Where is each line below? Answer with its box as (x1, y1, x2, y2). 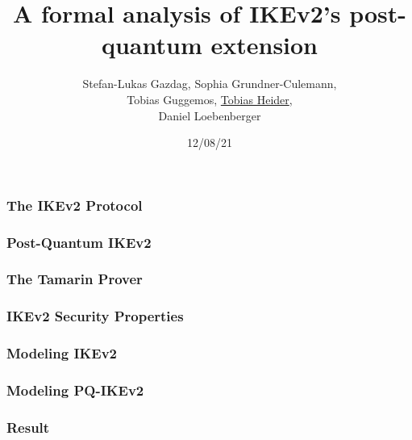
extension (210, 28, 318, 61)
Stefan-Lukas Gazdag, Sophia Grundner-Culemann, (82, 75, 337, 92)
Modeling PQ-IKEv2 (6, 379, 144, 400)
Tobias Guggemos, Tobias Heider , (127, 90, 293, 107)
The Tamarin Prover (6, 269, 143, 289)
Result (6, 417, 50, 437)
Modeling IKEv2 (6, 343, 118, 363)
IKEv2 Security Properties (6, 306, 184, 326)
